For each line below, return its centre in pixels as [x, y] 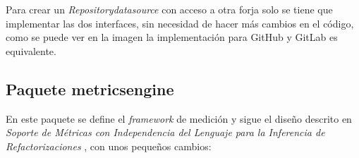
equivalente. [31, 50]
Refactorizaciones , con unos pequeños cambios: [109, 146]
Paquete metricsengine [90, 89]
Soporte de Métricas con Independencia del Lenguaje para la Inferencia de [165, 132]
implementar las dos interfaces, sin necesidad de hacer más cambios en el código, [180, 23]
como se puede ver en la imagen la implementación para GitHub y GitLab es [172, 37]
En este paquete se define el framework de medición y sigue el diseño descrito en [179, 118]
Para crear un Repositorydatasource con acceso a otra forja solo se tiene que [169, 9]
